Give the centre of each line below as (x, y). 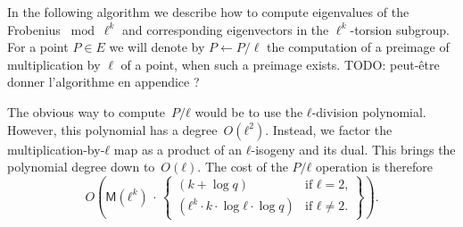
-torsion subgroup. (400, 29)
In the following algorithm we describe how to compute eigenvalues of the (208, 12)
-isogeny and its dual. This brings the (353, 149)
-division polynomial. (369, 111)
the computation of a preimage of (358, 47)
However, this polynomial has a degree (112, 129)
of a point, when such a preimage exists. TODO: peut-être (280, 64)
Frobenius (34, 29)
